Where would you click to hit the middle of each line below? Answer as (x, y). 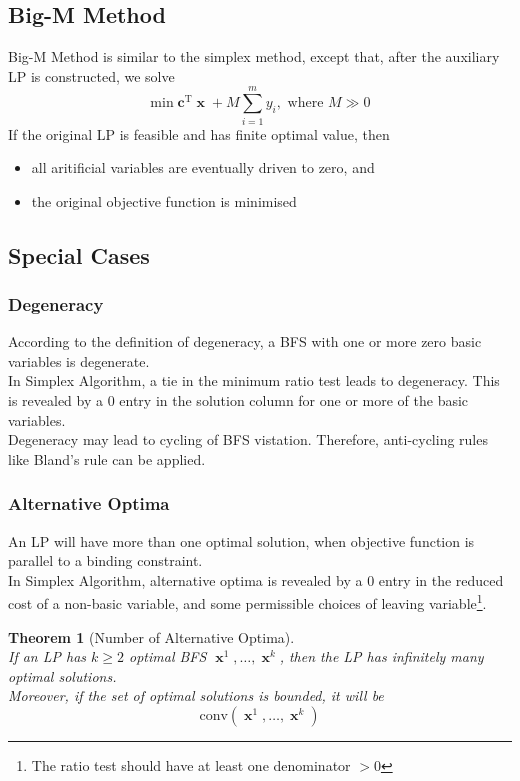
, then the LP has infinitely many (381, 656)
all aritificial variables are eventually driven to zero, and (203, 167)
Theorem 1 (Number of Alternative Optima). (151, 636)
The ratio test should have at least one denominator (191, 765)
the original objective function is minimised (164, 200)
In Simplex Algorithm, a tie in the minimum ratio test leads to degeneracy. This (254, 380)
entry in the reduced (441, 579)
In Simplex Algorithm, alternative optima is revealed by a (185, 579)
